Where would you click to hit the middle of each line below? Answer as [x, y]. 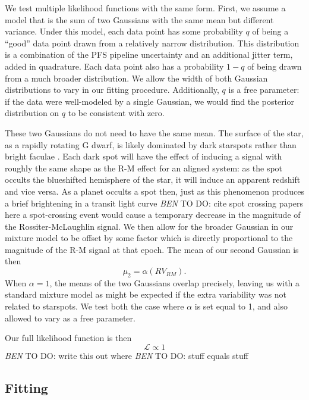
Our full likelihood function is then [68, 338]
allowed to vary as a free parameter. [70, 318]
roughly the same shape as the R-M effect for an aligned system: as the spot [144, 168]
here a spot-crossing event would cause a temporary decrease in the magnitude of [153, 215]
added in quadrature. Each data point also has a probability [114, 66]
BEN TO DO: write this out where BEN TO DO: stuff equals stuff [127, 355]
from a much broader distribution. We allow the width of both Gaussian [136, 78]
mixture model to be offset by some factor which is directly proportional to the [149, 238]
